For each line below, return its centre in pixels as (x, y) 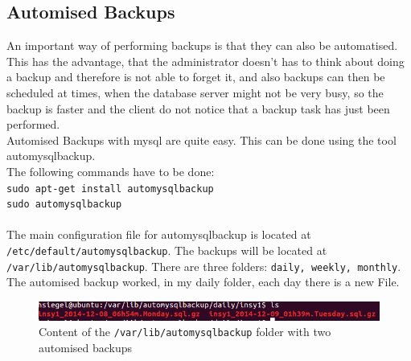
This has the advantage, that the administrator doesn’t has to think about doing (205, 61)
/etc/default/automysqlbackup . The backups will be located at (167, 250)
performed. (33, 124)
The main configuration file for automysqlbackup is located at (159, 234)
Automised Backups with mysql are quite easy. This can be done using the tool (201, 139)
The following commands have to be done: (111, 171)
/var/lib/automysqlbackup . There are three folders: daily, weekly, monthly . (204, 266)
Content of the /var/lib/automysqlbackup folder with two (185, 332)
